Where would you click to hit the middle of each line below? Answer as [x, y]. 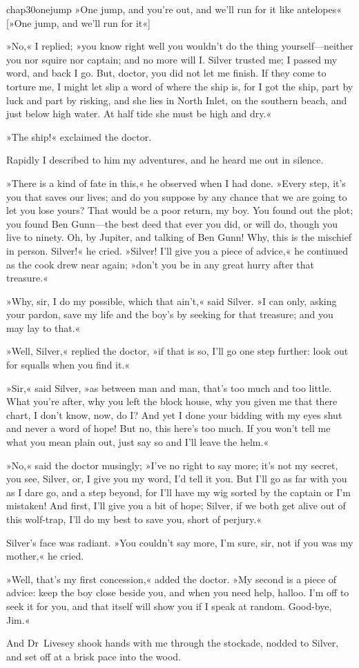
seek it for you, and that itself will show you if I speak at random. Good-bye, [169, 606]
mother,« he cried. [45, 556]
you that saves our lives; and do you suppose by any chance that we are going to [177, 196]
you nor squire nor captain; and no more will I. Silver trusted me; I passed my [172, 59]
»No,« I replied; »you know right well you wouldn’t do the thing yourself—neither [180, 46]
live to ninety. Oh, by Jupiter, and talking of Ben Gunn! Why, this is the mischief [179, 237]
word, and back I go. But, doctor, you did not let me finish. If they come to [166, 73]
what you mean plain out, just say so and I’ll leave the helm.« [138, 442]
